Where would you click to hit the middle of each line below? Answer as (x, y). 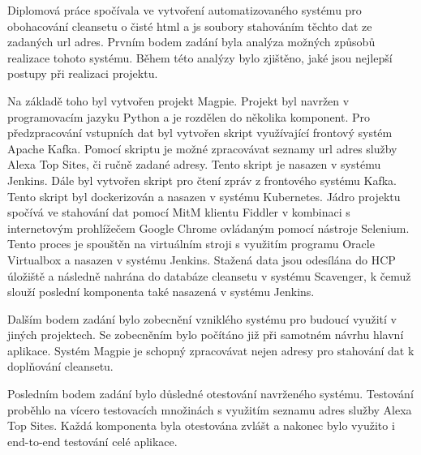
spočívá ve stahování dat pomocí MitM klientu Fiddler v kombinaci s (179, 212)
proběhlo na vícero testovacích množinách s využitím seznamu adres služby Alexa (210, 409)
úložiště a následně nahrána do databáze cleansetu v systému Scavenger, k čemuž (209, 275)
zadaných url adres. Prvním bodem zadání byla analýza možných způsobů (191, 42)
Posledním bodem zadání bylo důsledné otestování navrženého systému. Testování (210, 394)
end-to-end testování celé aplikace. (92, 441)
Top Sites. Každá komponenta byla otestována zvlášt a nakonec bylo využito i (201, 425)
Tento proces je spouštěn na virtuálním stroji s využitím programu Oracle (191, 244)
